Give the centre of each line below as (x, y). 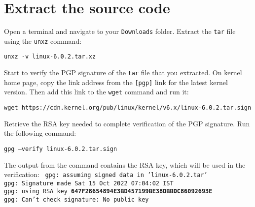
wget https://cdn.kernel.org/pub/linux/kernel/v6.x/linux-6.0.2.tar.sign (128, 108)
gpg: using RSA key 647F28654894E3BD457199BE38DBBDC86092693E (108, 192)
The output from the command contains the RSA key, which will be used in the (125, 164)
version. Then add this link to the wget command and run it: (96, 92)
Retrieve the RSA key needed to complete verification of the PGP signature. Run (127, 123)
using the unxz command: (43, 41)
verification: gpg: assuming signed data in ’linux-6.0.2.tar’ (106, 174)
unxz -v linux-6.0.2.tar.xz (50, 57)
